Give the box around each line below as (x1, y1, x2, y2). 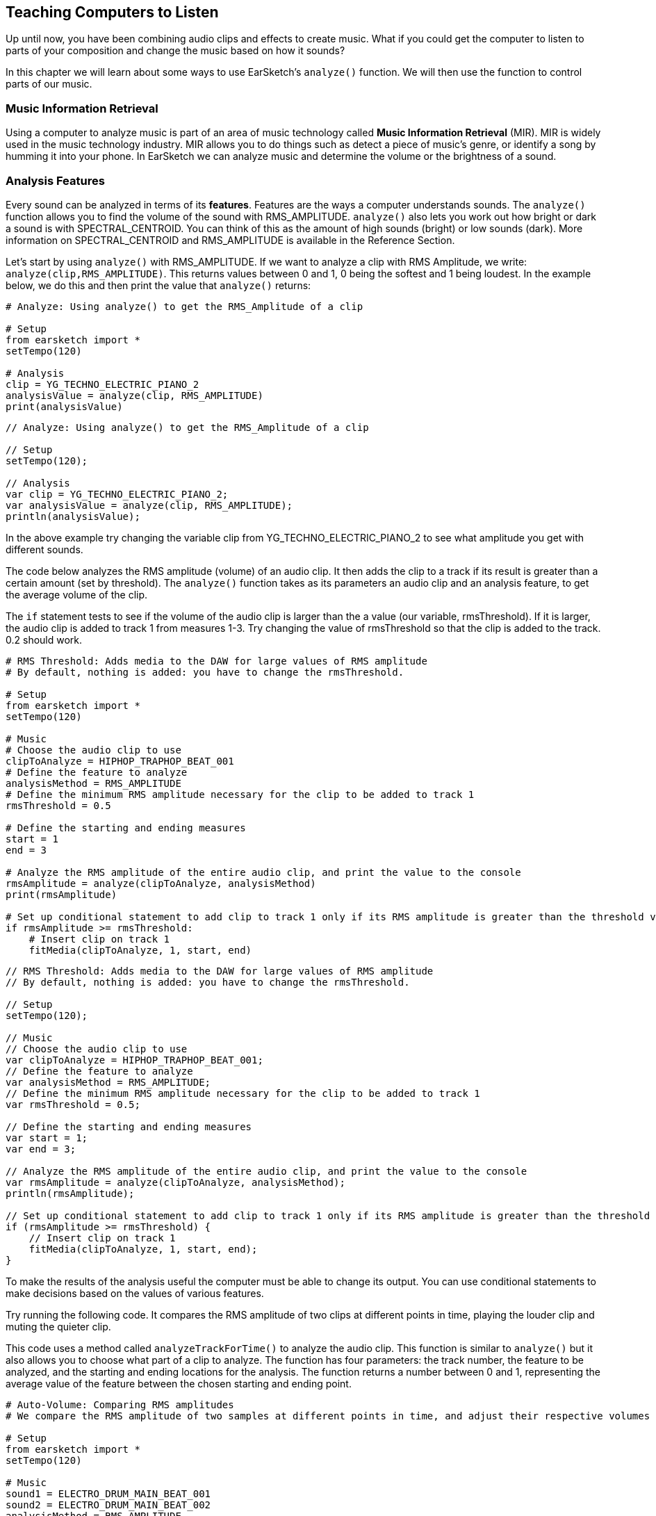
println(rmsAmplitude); (6, 1187, 135, 1199)
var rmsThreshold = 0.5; (6, 1098, 140, 1110)
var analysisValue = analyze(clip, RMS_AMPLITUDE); (6, 499, 293, 511)
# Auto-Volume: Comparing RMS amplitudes (6, 1399, 234, 1410)
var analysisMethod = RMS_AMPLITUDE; (6, 1076, 211, 1088)
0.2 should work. (6, 633, 83, 646)
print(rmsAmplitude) (6, 888, 117, 900)
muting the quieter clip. (6, 1320, 111, 1332)
